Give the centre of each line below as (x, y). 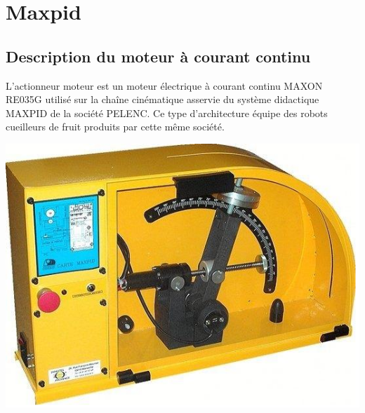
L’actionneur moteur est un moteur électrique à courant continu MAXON (164, 85)
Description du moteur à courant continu (158, 56)
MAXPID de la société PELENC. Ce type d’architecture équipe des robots (167, 113)
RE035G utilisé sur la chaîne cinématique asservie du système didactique (162, 99)
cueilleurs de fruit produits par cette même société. (115, 127)
